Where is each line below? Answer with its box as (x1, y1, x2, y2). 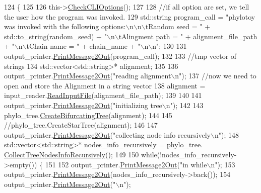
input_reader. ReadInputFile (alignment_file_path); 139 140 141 (4, 90, 202, 101)
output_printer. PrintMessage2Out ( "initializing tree (4, 100, 162, 110)
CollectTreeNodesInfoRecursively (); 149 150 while (4, 149, 157, 159)
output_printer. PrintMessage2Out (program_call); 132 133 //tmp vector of (4, 50, 237, 61)
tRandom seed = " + (145, 21, 211, 32)
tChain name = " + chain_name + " (26, 41, 141, 51)
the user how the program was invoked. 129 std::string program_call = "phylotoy (4, 11, 255, 22)
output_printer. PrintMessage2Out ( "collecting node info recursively (4, 129, 211, 140)
